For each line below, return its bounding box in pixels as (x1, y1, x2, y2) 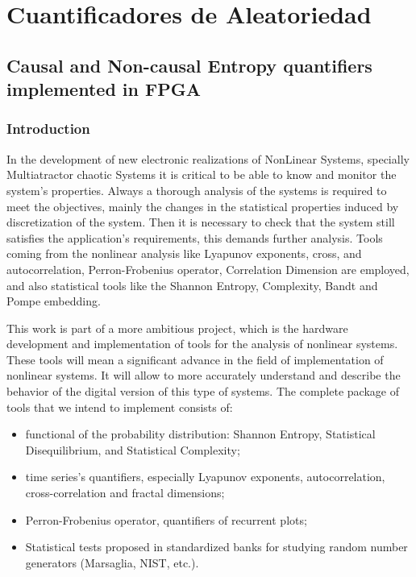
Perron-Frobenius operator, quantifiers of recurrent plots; (25, 511, 307, 528)
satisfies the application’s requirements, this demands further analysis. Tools (6, 229, 383, 246)
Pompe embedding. (6, 293, 101, 309)
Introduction (6, 118, 90, 139)
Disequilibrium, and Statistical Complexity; (25, 441, 240, 458)
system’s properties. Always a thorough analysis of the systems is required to (6, 181, 387, 198)
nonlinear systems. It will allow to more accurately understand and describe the (6, 367, 401, 384)
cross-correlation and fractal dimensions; (25, 484, 225, 501)
